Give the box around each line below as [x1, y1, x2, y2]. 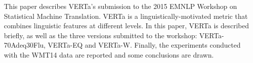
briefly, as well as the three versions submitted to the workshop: [4, 30, 197, 40]
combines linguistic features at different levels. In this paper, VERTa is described [4, 20, 249, 31]
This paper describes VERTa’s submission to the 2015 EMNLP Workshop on [4, 1, 237, 11]
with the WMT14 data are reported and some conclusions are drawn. [4, 49, 214, 60]
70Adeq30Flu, [4, 40, 46, 50]
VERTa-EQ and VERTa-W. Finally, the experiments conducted [47, 40, 241, 50]
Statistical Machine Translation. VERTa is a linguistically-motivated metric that [4, 10, 248, 21]
